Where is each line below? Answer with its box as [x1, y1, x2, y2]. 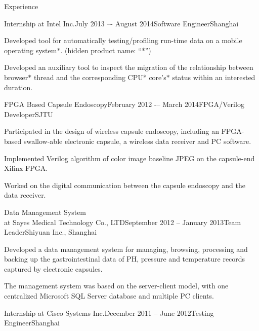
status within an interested [172, 71, 255, 82]
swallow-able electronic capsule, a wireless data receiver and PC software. [23, 135, 251, 146]
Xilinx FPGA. [4, 163, 48, 173]
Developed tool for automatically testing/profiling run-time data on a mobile [4, 35, 242, 46]
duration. [4, 82, 33, 92]
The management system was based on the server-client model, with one [4, 280, 229, 291]
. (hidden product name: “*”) [60, 45, 151, 55]
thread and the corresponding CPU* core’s [33, 71, 166, 82]
